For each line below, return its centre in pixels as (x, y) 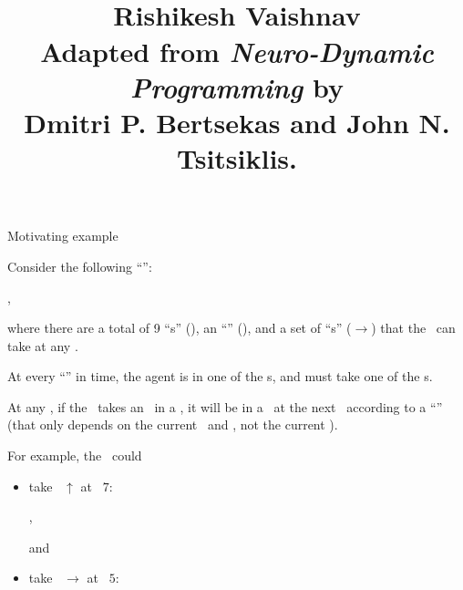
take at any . (43, 345)
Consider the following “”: (80, 266)
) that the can (413, 328)
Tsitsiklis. (237, 158)
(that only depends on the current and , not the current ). (173, 424)
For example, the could (75, 455)
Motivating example (63, 236)
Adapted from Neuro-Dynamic (237, 51)
